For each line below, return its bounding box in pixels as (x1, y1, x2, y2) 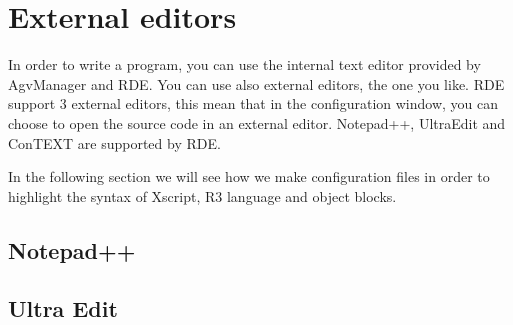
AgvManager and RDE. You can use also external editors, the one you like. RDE (8, 73, 505, 94)
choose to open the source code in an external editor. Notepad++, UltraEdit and (8, 112, 506, 133)
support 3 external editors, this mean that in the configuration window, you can (8, 93, 499, 114)
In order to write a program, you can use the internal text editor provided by (8, 54, 481, 75)
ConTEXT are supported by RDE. (8, 132, 221, 153)
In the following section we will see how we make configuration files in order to (8, 166, 490, 187)
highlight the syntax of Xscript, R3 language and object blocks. (8, 185, 397, 206)
